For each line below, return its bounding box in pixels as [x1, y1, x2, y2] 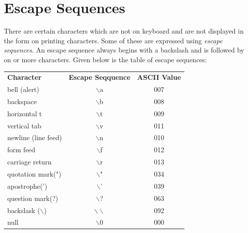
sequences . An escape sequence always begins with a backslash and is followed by [4, 45, 245, 55]
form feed [7, 144, 35, 155]
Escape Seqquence [68, 72, 131, 82]
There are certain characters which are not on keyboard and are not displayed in [4, 26, 244, 36]
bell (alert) [7, 84, 39, 94]
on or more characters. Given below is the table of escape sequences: [4, 54, 207, 64]
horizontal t [7, 108, 42, 118]
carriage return [7, 157, 52, 167]
